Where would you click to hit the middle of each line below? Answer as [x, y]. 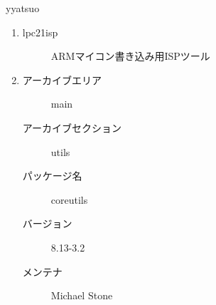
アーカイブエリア [62, 79]
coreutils [69, 199]
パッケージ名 [52, 176]
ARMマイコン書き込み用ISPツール [130, 56]
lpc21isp [40, 32]
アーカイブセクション [72, 127]
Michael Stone [82, 295]
